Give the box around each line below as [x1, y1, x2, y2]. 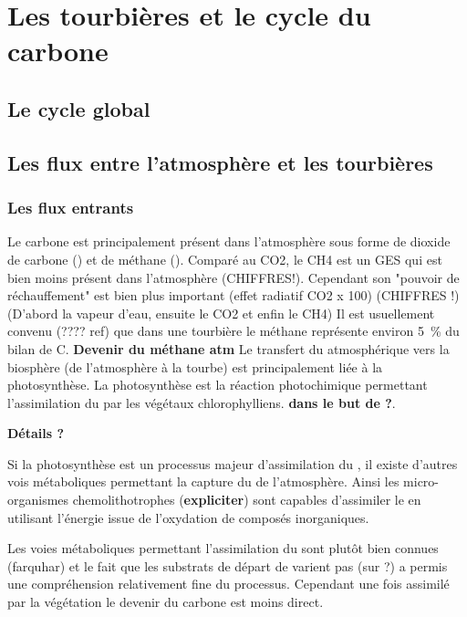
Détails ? [7, 424, 65, 443]
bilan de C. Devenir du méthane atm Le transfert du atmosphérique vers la [7, 339, 450, 358]
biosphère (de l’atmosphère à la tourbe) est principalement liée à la [7, 357, 383, 376]
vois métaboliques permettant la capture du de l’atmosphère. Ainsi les [7, 472, 400, 491]
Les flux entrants [7, 196, 134, 219]
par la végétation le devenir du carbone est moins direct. [7, 592, 324, 612]
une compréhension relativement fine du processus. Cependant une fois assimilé [7, 574, 450, 593]
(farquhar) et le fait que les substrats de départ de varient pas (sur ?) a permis [7, 556, 448, 575]
